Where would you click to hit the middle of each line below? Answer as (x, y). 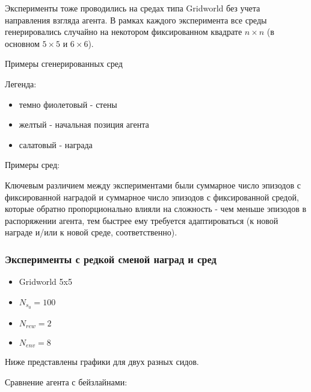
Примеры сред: (32, 165)
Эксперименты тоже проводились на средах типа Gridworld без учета (133, 8)
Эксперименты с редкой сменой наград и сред (111, 259)
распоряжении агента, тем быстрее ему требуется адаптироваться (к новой (142, 220)
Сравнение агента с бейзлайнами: (66, 382)
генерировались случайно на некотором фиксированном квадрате (124, 32)
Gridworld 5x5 (45, 282)
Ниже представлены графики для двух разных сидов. (102, 362)
